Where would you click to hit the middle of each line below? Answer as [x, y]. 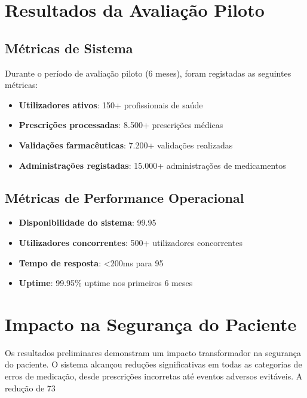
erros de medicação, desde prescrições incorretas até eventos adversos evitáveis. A [154, 376]
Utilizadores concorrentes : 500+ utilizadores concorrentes [131, 242]
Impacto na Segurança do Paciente [151, 323]
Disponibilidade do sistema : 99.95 [88, 222]
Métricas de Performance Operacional [125, 197]
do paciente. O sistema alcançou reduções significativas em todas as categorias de [153, 364]
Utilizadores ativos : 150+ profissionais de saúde [111, 104]
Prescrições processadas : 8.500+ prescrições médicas [121, 125]
